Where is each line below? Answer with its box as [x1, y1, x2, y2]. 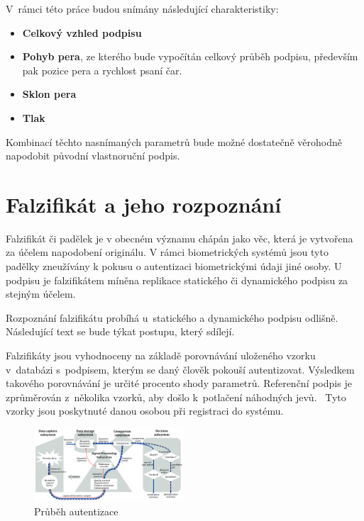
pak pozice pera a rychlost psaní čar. [22, 62, 182, 77]
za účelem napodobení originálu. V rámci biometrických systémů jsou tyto [6, 245, 329, 259]
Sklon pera [22, 86, 77, 101]
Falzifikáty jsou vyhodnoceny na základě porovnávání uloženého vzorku [6, 348, 316, 363]
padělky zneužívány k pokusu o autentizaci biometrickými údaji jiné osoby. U [6, 259, 342, 274]
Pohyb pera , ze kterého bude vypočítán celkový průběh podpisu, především [22, 49, 358, 64]
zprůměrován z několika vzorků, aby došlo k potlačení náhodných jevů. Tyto [6, 389, 346, 404]
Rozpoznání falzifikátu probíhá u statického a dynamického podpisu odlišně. [6, 310, 338, 325]
